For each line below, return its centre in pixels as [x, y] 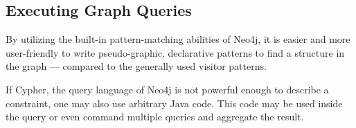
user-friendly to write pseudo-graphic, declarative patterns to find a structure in [175, 52]
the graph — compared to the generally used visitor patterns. [136, 66]
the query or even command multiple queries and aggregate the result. [155, 117]
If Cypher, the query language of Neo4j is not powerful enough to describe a [167, 89]
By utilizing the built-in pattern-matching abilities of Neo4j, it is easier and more [178, 39]
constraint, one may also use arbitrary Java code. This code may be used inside [174, 103]
